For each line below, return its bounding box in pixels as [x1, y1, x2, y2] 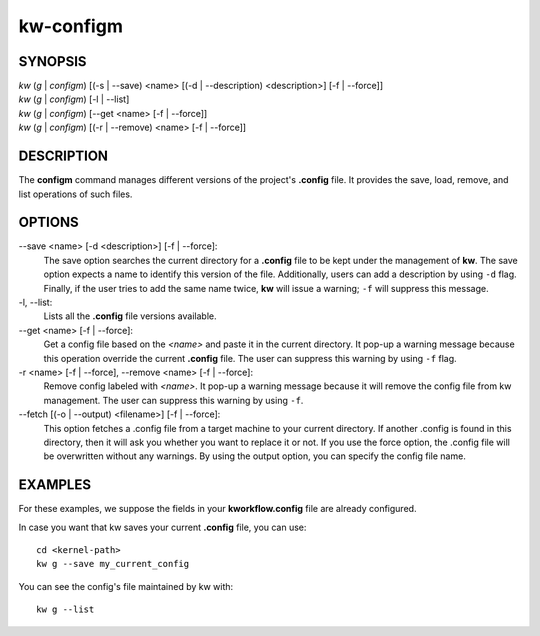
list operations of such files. [18, 188, 133, 200]
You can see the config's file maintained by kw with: [18, 580, 234, 592]
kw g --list [36, 604, 95, 615]
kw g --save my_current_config [36, 558, 190, 570]
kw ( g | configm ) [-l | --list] [18, 93, 130, 105]
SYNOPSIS [18, 53, 87, 70]
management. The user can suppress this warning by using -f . [43, 394, 304, 406]
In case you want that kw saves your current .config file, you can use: [18, 521, 307, 533]
